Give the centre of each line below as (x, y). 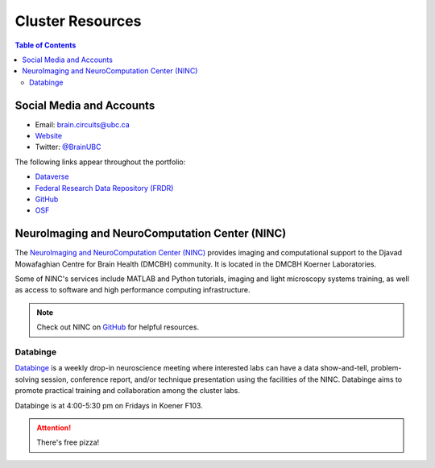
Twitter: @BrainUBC (68, 147)
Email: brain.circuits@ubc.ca (83, 124)
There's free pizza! (68, 442)
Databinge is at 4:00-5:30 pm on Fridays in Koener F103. (109, 405)
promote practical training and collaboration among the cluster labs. (128, 391)
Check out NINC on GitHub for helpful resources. (118, 327)
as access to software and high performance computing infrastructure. (133, 290)
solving (27, 379)
